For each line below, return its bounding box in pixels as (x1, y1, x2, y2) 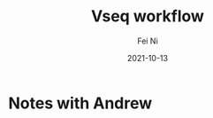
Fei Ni (137, 35, 158, 46)
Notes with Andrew (8, 93, 153, 113)
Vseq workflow (90, 6, 205, 27)
